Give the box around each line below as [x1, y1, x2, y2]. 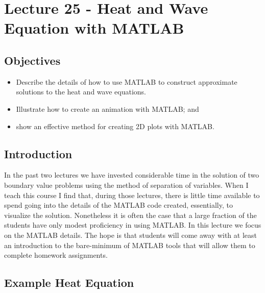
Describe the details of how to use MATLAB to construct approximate [16, 76, 237, 87]
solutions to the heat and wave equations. [16, 86, 146, 97]
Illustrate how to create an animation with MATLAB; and [16, 103, 199, 114]
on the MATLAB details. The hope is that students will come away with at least [4, 229, 257, 240]
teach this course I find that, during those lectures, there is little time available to [4, 189, 260, 200]
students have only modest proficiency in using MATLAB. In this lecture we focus [4, 219, 261, 230]
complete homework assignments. [4, 250, 108, 260]
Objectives [4, 52, 61, 68]
